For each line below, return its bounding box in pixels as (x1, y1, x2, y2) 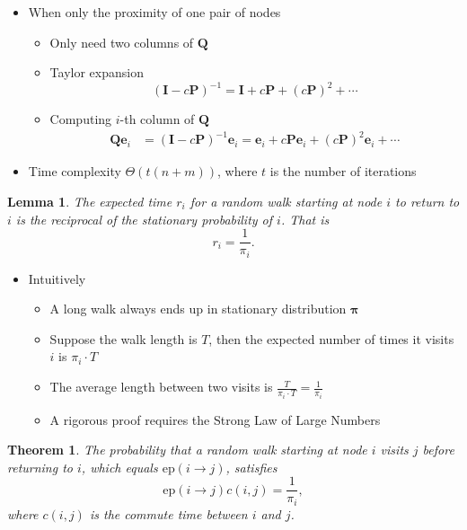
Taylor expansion (49, 63, 144, 82)
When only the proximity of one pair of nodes (28, 3, 281, 21)
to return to (395, 192, 460, 210)
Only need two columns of (49, 32, 194, 51)
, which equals (81, 457, 158, 476)
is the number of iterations (269, 162, 417, 181)
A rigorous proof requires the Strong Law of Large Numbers (49, 410, 381, 428)
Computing (49, 110, 112, 128)
